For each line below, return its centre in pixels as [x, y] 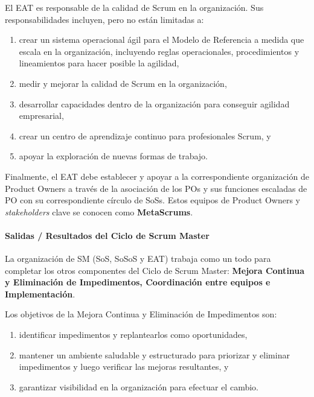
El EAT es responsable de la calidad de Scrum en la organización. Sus [134, 7]
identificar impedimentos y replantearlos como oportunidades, [133, 335]
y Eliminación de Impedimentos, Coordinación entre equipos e [138, 282]
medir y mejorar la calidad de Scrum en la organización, [123, 83]
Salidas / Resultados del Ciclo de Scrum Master [107, 235]
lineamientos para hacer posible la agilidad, [99, 63]
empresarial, [41, 116]
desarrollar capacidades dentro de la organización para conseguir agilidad [154, 103]
